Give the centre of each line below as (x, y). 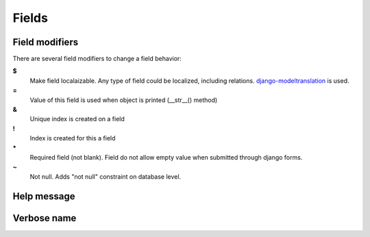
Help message (44, 196)
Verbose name (45, 218)
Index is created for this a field (73, 138)
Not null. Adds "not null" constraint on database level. (106, 176)
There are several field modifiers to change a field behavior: (97, 59)
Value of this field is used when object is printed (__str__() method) (124, 100)
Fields (30, 18)
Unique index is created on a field (77, 119)
